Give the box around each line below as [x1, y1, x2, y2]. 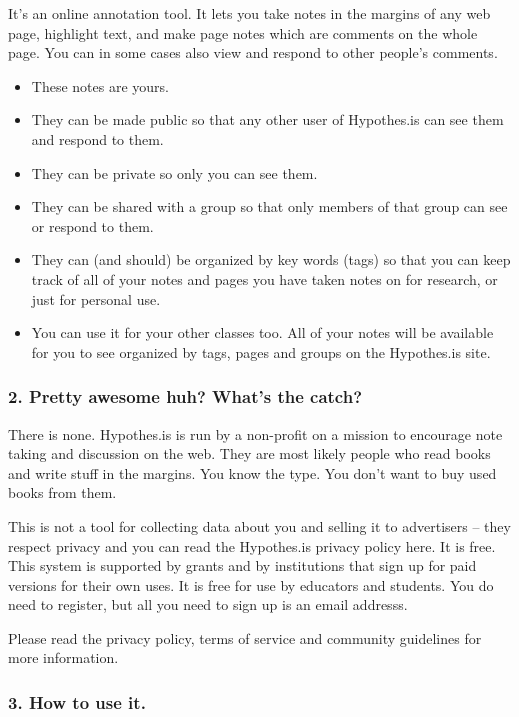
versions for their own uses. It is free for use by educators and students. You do [8, 574, 494, 595]
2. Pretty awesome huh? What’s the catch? [8, 384, 363, 409]
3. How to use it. [8, 689, 146, 714]
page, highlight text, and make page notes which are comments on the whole [8, 22, 478, 43]
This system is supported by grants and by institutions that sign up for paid [8, 555, 477, 576]
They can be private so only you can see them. [31, 162, 318, 183]
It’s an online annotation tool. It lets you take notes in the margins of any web [8, 3, 491, 23]
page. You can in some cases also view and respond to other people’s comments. [8, 42, 498, 63]
